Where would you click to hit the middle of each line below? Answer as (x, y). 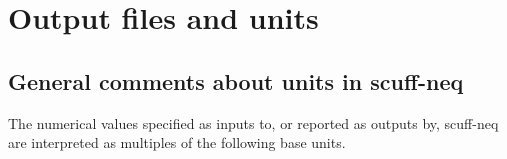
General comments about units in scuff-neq (236, 80)
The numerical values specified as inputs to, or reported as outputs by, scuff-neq (253, 122)
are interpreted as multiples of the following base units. (177, 142)
